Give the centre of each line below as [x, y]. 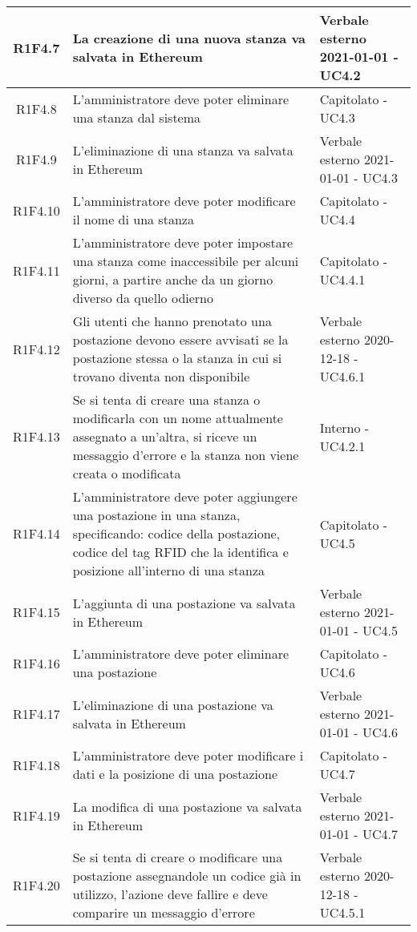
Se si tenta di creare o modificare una [178, 857]
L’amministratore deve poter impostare [183, 242]
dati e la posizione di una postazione [175, 774]
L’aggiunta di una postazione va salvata [184, 603]
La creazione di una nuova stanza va [189, 38]
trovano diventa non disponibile [161, 376]
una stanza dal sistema [137, 117]
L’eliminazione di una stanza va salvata [183, 150]
